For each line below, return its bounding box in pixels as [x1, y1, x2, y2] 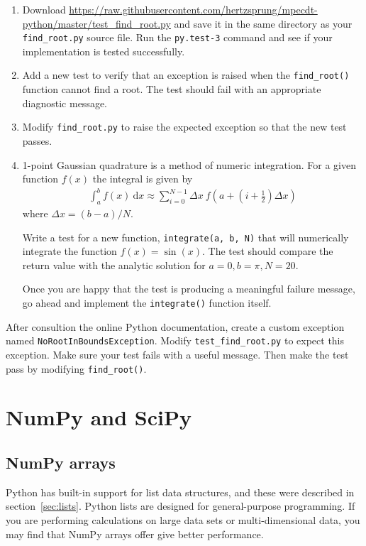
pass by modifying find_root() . [6, 361, 147, 376]
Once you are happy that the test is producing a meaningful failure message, [22, 281, 355, 296]
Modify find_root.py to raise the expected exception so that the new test [22, 119, 347, 134]
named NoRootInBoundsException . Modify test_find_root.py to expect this [6, 333, 345, 348]
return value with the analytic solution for [22, 257, 206, 272]
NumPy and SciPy [6, 403, 192, 432]
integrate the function [22, 244, 117, 258]
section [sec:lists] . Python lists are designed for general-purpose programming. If [6, 498, 355, 513]
